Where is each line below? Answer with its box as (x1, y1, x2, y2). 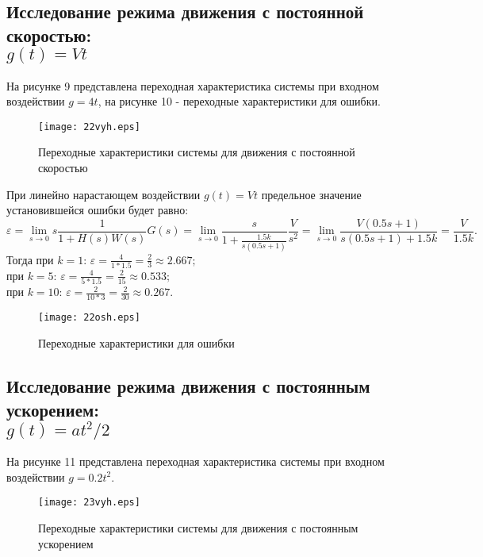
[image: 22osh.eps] (38, 312, 140, 324)
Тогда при (6, 251, 54, 267)
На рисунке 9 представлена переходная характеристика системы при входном (6, 77, 379, 94)
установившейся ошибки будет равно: (6, 202, 189, 218)
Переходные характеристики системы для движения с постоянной (38, 144, 355, 160)
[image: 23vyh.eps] (38, 497, 140, 509)
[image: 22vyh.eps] (38, 121, 140, 133)
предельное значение (261, 186, 362, 202)
